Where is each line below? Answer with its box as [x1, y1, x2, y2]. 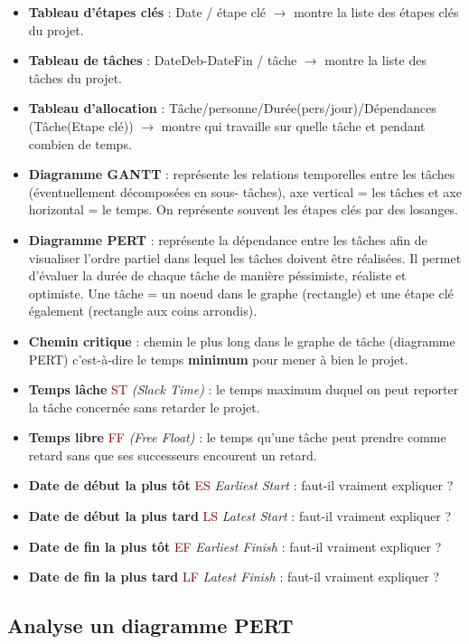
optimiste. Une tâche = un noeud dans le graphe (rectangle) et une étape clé [28, 283, 454, 302]
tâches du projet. [28, 68, 122, 87]
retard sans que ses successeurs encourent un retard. [28, 445, 317, 464]
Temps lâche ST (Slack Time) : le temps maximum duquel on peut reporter [28, 380, 459, 399]
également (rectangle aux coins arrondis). [28, 301, 258, 320]
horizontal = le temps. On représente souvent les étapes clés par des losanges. [28, 200, 459, 219]
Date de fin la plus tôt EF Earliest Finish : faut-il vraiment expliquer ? [28, 536, 442, 555]
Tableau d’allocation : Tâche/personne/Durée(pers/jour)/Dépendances [28, 99, 436, 118]
